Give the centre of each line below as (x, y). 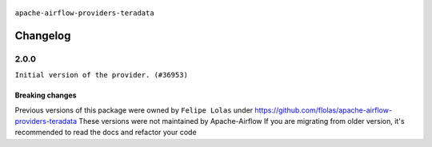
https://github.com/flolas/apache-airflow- (323, 110)
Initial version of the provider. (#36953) (101, 75)
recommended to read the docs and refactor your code (106, 133)
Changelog (43, 36)
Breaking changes (46, 95)
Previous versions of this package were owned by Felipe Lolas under (134, 110)
